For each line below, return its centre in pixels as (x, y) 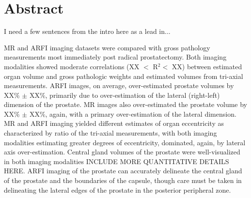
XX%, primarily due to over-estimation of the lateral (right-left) (125, 95)
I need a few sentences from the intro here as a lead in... (87, 31)
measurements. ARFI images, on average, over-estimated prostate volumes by (119, 85)
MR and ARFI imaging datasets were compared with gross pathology (107, 47)
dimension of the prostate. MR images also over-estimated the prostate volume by (125, 104)
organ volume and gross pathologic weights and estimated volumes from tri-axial (124, 76)
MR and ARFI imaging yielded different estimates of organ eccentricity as (114, 123)
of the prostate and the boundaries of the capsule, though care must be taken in (123, 180)
